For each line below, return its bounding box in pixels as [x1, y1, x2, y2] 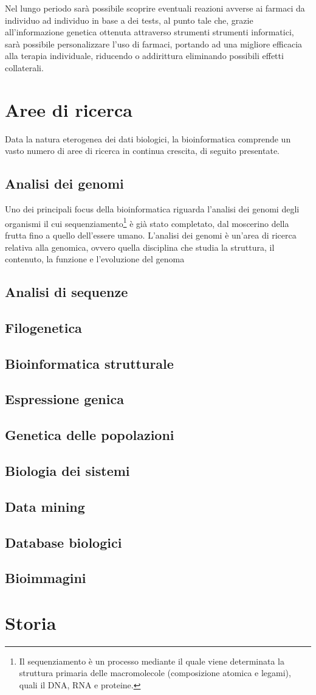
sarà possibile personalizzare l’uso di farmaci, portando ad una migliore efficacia [5, 37, 303, 50]
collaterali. [5, 61, 44, 74]
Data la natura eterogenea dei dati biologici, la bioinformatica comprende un [5, 132, 291, 145]
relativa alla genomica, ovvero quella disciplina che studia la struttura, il [5, 240, 275, 253]
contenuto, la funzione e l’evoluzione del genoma [5, 253, 185, 265]
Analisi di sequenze [5, 282, 128, 301]
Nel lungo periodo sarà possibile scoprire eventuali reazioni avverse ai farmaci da [5, 2, 305, 14]
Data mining [5, 497, 85, 515]
